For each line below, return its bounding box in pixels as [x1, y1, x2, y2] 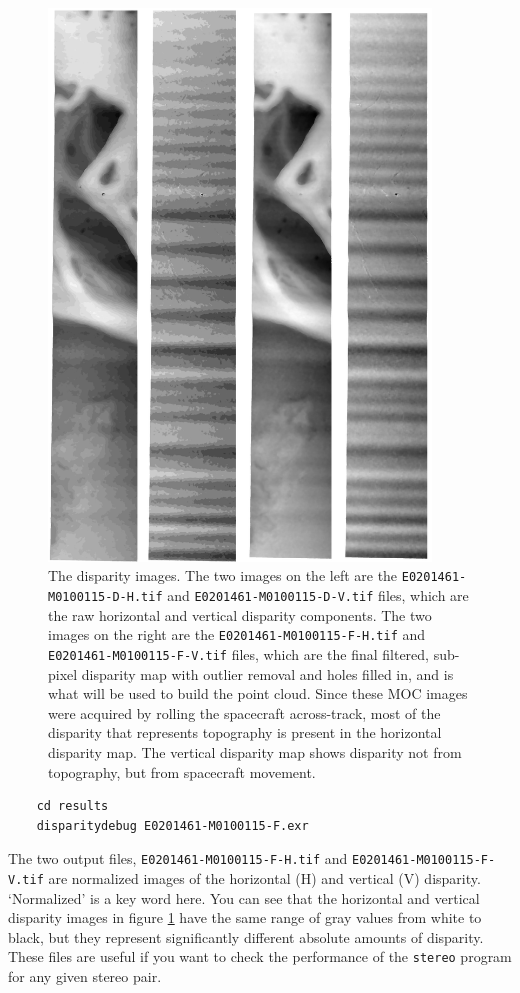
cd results [36, 799, 109, 814]
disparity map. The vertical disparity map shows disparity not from [48, 742, 462, 762]
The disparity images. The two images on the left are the [48, 565, 398, 586]
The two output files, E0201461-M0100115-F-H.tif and [8, 848, 348, 869]
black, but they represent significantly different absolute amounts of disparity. [8, 926, 484, 947]
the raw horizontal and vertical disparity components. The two [48, 604, 432, 625]
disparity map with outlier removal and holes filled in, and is [81, 663, 454, 684]
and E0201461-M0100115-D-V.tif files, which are [167, 585, 469, 606]
